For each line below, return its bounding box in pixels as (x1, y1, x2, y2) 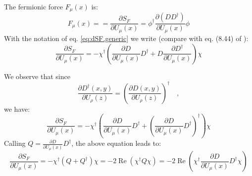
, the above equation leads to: (71, 138, 161, 148)
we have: (4, 103, 30, 114)
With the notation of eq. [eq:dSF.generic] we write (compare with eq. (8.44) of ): (4, 33, 249, 43)
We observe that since (4, 71, 70, 81)
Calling (4, 138, 26, 148)
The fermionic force (4, 1, 63, 11)
